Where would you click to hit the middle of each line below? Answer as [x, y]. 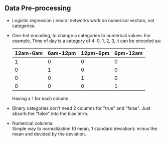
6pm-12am [128, 53]
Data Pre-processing [38, 8]
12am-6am [29, 53]
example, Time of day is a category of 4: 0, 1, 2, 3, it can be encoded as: [87, 41]
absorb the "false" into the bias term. [50, 113]
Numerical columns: [33, 123]
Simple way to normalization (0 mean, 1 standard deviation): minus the [85, 128]
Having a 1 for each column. [41, 98]
